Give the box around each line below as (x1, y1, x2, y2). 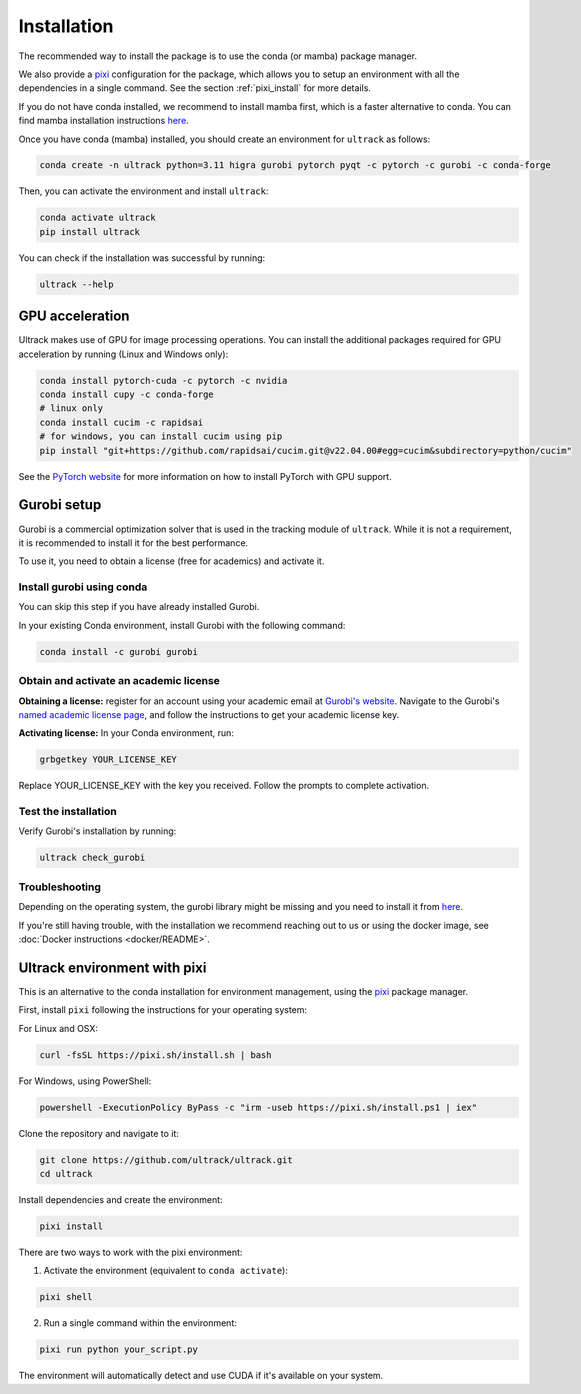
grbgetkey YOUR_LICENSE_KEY (39, 754, 177, 765)
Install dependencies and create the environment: (18, 1193, 224, 1205)
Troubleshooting (18, 880, 102, 894)
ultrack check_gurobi (39, 852, 146, 864)
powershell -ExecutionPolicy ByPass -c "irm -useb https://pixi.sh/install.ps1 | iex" (39, 1101, 478, 1113)
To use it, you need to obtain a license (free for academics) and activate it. (18, 555, 325, 567)
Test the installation (18, 805, 117, 819)
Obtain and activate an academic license (18, 674, 220, 688)
